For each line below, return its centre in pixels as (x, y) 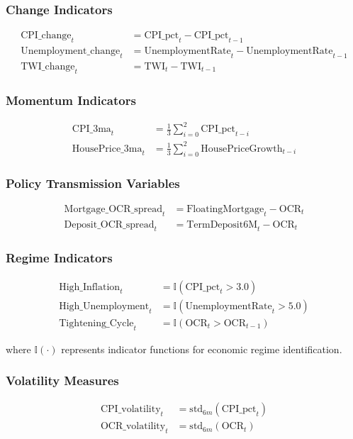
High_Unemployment (104, 306)
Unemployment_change (71, 51)
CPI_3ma (91, 129)
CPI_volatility (130, 410)
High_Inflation (90, 287)
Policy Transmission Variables (93, 183)
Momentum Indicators (71, 100)
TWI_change (48, 66)
